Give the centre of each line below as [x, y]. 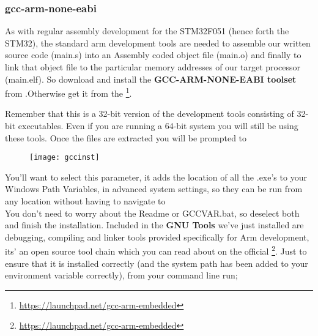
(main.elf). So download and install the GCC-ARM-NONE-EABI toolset [151, 79]
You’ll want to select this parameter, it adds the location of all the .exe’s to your [156, 177]
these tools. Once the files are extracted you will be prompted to [126, 137]
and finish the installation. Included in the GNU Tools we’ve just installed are [154, 225]
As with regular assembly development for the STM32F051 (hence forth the [147, 31]
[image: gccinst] [65, 158]
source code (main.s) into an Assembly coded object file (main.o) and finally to [153, 55]
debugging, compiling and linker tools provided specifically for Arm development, [157, 237]
